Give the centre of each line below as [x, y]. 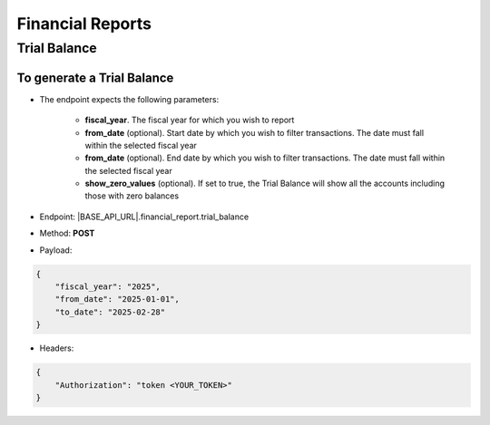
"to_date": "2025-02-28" [110, 312]
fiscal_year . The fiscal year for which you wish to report [190, 120]
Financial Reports [84, 24]
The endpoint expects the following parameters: [129, 99]
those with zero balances [132, 196]
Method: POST [67, 233]
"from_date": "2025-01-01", [118, 299]
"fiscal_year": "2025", [108, 287]
